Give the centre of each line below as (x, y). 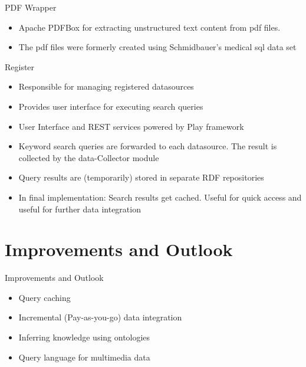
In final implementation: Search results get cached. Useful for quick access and (160, 197)
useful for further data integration (80, 209)
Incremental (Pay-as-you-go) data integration (100, 317)
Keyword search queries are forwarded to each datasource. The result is (148, 146)
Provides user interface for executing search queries (111, 106)
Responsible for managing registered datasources (106, 86)
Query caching (45, 297)
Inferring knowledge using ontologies (84, 337)
